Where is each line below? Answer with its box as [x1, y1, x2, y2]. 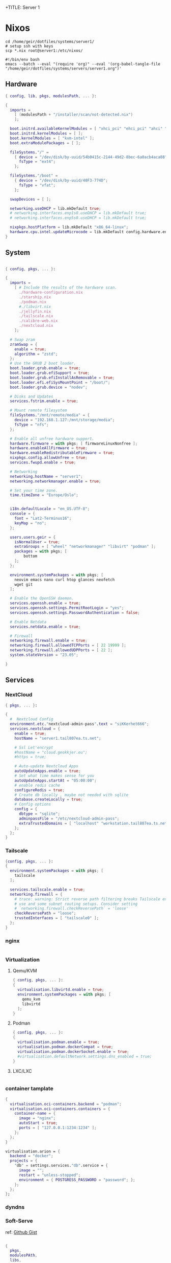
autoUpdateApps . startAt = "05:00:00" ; [14, 778, 97, 783]
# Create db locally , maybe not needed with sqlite [14, 792, 129, 797]
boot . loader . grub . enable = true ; [10, 366, 81, 371]
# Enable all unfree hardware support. [10, 436, 95, 441]
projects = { [10, 1158, 38, 1163]
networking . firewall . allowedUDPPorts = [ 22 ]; [10, 648, 113, 653]
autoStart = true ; [18, 1120, 58, 1126]
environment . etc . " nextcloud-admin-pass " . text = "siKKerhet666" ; [10, 721, 149, 727]
